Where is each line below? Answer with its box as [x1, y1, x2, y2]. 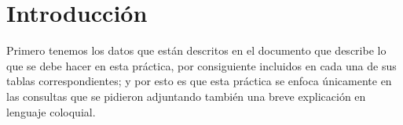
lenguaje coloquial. [6, 103, 96, 120]
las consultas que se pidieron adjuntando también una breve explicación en [6, 87, 366, 104]
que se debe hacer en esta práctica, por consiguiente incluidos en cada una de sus [6, 57, 397, 73]
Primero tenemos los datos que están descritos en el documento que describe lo [6, 42, 387, 59]
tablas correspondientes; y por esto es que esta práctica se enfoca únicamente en [6, 73, 392, 89]
